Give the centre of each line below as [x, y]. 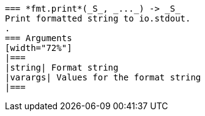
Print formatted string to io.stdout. [98, 18]
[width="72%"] [39, 48]
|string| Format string [62, 68]
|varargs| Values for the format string [103, 77]
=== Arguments [39, 38]
